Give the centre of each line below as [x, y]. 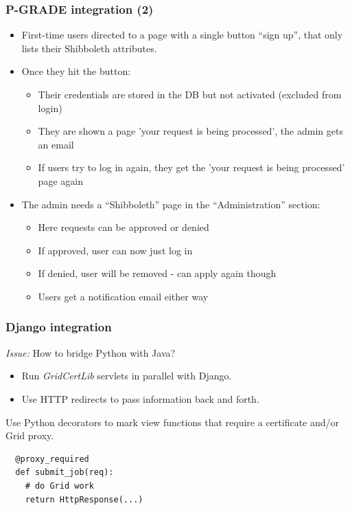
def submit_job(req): [65, 473]
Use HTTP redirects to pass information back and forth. [140, 398]
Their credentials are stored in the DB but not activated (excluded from [190, 94]
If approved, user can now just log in [115, 250]
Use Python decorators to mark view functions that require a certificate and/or [173, 422]
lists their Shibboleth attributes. [89, 48]
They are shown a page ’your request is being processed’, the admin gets [190, 131]
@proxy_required [52, 459]
